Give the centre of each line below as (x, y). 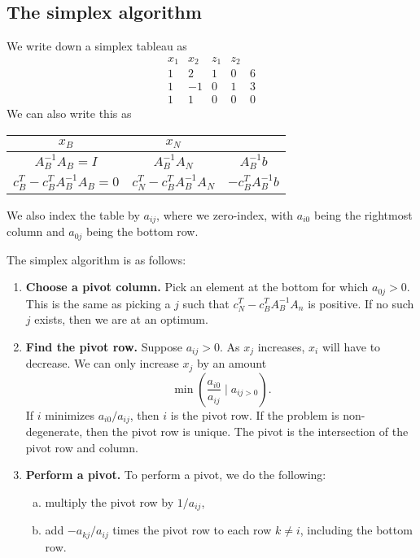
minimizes (70, 414)
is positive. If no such (361, 303)
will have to (351, 346)
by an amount (232, 363)
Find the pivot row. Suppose (104, 346)
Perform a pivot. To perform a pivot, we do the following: (176, 475)
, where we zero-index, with (225, 214)
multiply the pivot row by (109, 501)
